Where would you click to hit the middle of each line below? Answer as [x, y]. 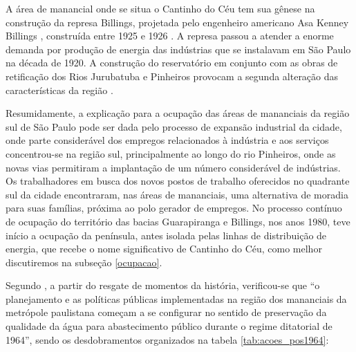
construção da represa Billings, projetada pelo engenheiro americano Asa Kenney [177, 22]
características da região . [59, 90]
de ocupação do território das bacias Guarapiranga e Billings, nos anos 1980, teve [178, 221]
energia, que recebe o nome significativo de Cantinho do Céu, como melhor [164, 249]
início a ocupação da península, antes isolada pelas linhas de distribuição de [166, 235]
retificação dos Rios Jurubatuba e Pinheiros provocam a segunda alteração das [172, 76]
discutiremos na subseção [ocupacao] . [84, 262]
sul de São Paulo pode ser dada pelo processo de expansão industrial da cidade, [174, 126]
